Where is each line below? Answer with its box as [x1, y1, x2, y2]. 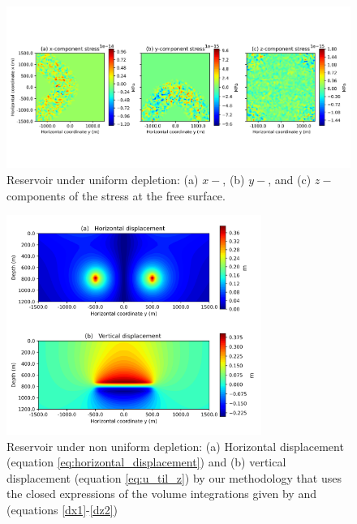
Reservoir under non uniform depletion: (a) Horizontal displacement [6, 437, 344, 454]
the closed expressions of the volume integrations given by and [6, 485, 316, 502]
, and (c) [268, 170, 312, 187]
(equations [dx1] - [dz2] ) [6, 500, 118, 518]
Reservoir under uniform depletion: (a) [6, 170, 199, 187]
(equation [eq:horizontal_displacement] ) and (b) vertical [6, 453, 286, 470]
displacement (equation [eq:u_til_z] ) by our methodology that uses [6, 469, 342, 486]
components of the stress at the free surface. [6, 187, 226, 204]
